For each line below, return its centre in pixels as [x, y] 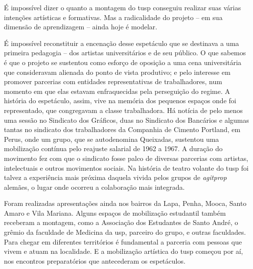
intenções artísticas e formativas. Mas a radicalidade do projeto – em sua [113, 17]
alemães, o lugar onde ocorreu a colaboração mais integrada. [94, 187]
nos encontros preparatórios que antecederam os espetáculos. [95, 260]
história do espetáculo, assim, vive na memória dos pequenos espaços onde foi [120, 101]
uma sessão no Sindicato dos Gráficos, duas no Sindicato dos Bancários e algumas [126, 120]
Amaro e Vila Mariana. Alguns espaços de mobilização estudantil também [115, 213]
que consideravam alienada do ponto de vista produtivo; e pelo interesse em [117, 72]
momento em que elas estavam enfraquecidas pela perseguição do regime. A [117, 91]
